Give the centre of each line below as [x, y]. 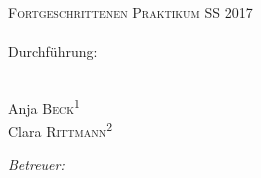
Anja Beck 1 [44, 106]
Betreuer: [36, 164]
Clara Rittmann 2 [60, 129]
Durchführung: [53, 50]
